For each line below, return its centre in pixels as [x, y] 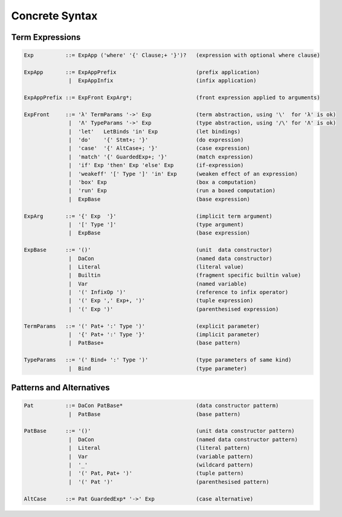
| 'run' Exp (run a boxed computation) [172, 191]
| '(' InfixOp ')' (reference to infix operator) [179, 292]
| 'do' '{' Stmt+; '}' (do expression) [156, 140]
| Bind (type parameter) [158, 368]
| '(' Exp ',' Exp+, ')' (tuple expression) [161, 301]
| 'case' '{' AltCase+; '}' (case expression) [160, 148]
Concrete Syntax [54, 16]
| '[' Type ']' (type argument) [156, 224]
